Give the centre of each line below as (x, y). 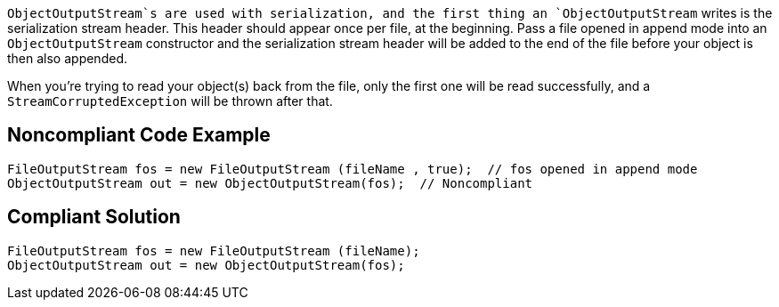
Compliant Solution (94, 217)
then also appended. (67, 58)
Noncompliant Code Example (139, 135)
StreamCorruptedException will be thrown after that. (170, 101)
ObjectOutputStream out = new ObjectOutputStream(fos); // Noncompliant (270, 183)
